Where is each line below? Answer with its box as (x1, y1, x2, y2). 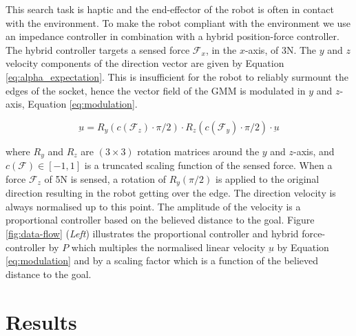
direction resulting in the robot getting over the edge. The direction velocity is (6, 186, 336, 200)
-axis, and (293, 144, 335, 158)
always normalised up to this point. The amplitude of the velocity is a (6, 199, 301, 213)
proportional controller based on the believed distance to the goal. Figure (6, 213, 315, 227)
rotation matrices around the (137, 144, 260, 158)
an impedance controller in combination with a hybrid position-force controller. (6, 29, 339, 43)
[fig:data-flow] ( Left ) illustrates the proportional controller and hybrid (6, 226, 299, 241)
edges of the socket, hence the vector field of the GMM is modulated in (6, 83, 306, 97)
